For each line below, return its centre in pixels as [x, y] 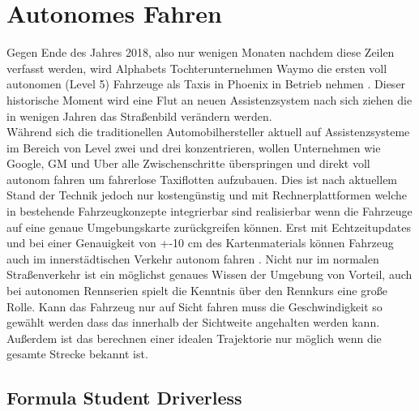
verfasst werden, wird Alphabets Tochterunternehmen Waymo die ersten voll [197, 68]
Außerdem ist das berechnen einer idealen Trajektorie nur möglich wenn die [194, 338]
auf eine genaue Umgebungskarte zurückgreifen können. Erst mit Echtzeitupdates [209, 227]
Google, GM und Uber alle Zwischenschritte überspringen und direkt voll [188, 163]
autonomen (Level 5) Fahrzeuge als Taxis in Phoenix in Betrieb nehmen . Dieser [206, 84]
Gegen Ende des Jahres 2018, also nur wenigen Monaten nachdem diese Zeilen [201, 52]
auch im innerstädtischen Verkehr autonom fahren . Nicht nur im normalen [193, 258]
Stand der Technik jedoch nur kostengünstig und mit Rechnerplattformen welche [207, 195]
